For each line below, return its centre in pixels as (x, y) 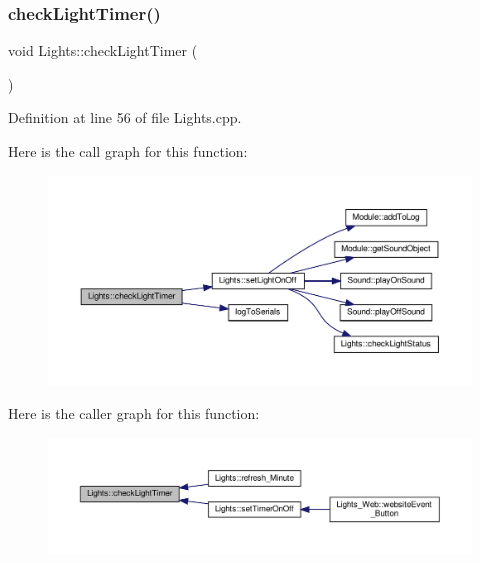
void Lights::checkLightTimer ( (103, 50)
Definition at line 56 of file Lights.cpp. (125, 117)
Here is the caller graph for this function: (134, 413)
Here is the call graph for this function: (128, 151)
